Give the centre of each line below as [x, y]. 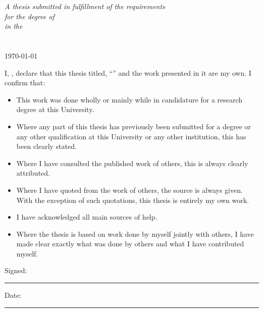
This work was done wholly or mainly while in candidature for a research [129, 99]
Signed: [16, 270]
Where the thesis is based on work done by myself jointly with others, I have [135, 233]
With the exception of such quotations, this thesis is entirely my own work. [133, 200]
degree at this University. [55, 109]
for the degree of [30, 16]
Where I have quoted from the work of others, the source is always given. [129, 190]
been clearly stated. [46, 146]
